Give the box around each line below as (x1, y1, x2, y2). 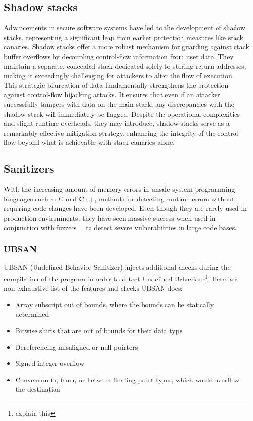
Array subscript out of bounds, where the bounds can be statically (15, 299, 214, 309)
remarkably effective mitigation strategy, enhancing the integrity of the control (4, 127, 238, 138)
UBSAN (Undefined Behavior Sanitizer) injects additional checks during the (4, 262, 231, 272)
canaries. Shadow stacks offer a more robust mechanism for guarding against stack (4, 41, 249, 52)
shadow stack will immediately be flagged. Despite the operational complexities (4, 108, 240, 119)
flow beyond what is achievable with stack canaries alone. (4, 137, 175, 147)
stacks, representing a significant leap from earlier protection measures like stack (4, 32, 243, 42)
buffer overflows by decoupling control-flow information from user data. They (4, 51, 234, 61)
